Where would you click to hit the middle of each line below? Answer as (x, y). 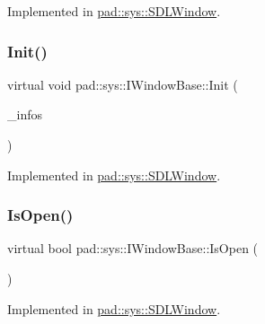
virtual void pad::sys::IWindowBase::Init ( (123, 84)
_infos (25, 114)
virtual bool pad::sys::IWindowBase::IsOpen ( (133, 248)
